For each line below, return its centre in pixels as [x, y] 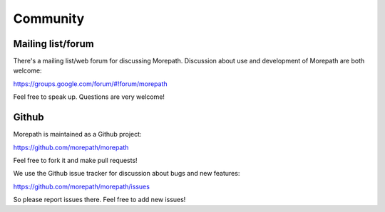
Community [49, 18]
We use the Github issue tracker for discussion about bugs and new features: [127, 174]
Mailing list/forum [53, 44]
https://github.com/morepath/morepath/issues [81, 186]
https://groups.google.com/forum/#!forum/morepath [90, 84]
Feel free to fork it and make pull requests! [76, 160]
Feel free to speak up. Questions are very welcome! [89, 97]
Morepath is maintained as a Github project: [77, 134]
